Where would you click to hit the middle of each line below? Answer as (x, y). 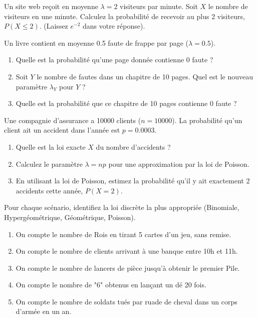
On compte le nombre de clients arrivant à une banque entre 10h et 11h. (127, 251)
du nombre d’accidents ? (133, 146)
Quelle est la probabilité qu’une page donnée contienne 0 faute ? (114, 60)
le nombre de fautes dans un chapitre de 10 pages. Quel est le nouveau (145, 76)
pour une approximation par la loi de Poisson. (179, 164)
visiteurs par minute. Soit (159, 6)
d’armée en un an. (44, 311)
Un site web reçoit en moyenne (51, 6)
